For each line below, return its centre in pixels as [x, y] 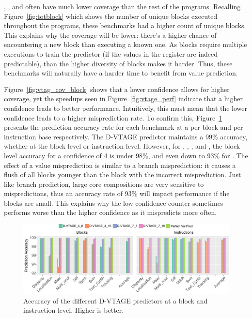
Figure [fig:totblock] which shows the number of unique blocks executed [111, 16]
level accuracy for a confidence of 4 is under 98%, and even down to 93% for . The [126, 155]
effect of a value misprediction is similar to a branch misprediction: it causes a [120, 165]
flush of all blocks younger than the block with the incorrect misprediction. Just [123, 174]
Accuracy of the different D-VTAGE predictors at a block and [116, 300]
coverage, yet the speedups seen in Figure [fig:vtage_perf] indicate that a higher [123, 98]
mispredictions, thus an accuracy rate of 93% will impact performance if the [117, 193]
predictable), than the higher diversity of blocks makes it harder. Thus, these [118, 63]
